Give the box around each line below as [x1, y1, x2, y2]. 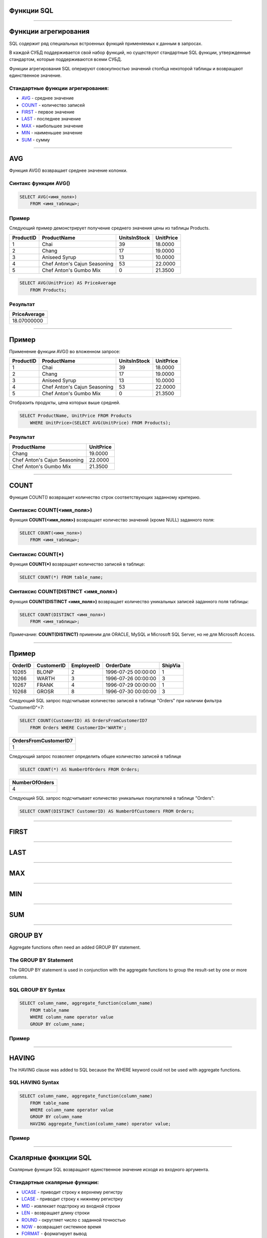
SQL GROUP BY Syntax [9, 986, 66, 993]
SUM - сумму [21, 137, 50, 143]
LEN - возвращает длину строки [21, 1210, 90, 1216]
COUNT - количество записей [21, 102, 85, 108]
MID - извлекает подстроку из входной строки [21, 1203, 121, 1209]
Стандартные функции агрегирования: [9, 85, 109, 92]
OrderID [12, 662, 32, 669]
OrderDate [105, 662, 131, 669]
